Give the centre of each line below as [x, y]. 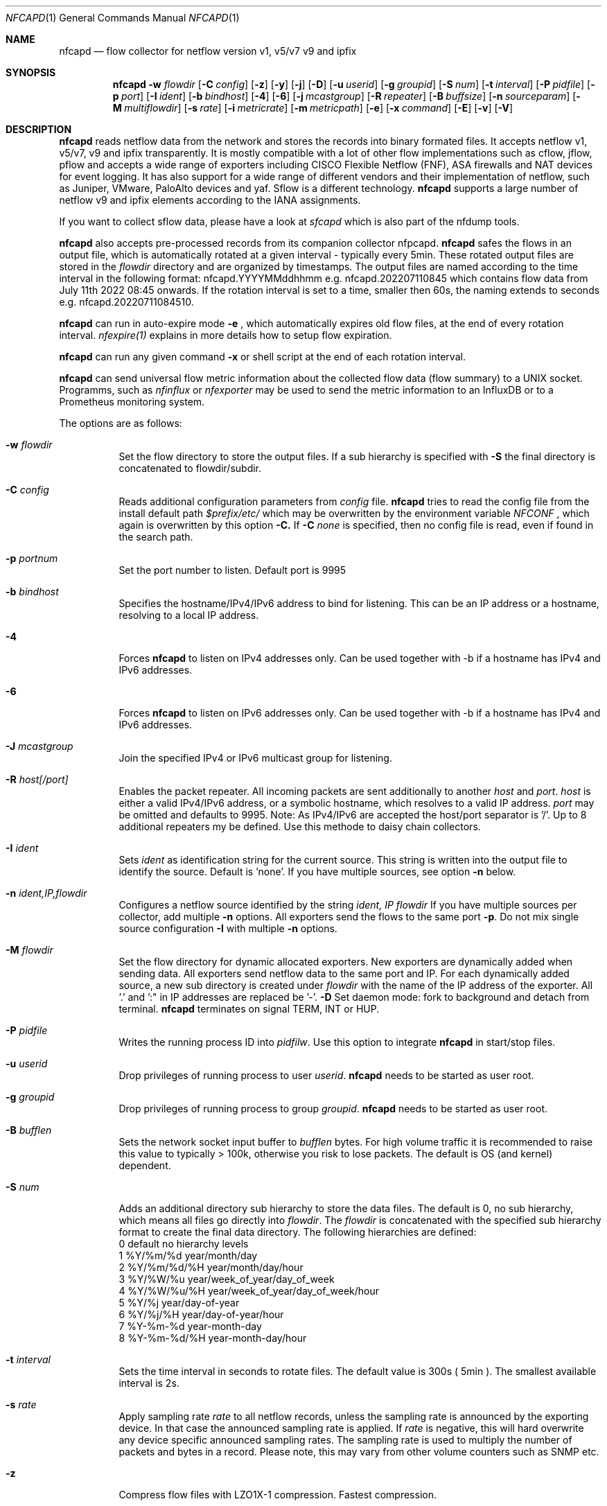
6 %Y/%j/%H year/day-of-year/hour [201, 1314]
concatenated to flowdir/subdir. [190, 468]
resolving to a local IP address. [189, 615]
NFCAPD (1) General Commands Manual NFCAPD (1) [123, 18]
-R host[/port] [37, 779]
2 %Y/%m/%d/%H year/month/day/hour [211, 1267]
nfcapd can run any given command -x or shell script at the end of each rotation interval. [262, 357]
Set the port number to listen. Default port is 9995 [232, 570]
